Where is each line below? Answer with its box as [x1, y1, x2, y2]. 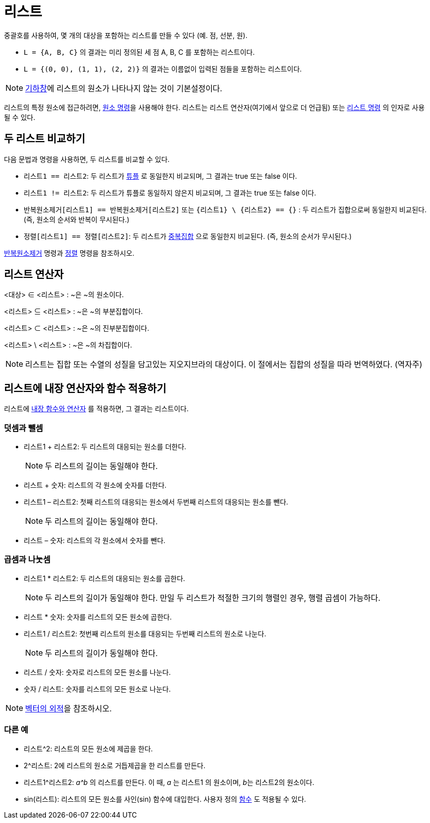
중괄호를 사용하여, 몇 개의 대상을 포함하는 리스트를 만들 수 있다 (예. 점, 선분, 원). [4, 31, 248, 39]
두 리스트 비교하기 [4, 132, 85, 145]
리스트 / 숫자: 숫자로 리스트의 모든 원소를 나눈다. [24, 667, 171, 676]
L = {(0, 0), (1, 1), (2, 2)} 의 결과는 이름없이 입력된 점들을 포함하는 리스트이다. [24, 64, 302, 73]
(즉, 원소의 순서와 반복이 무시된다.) [24, 215, 130, 224]
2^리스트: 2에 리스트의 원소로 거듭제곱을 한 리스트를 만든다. [24, 761, 206, 770]
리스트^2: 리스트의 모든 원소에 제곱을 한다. [24, 744, 153, 753]
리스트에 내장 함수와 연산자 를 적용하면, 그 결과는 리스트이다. [4, 404, 189, 413]
